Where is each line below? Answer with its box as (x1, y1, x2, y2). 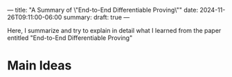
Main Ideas (7, 58, 72, 74)
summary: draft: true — (63, 13, 130, 21)
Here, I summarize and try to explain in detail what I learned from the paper (7, 27, 222, 34)
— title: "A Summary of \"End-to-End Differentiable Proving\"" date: (7, 6, 199, 14)
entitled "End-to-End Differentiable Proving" (7, 34, 133, 42)
